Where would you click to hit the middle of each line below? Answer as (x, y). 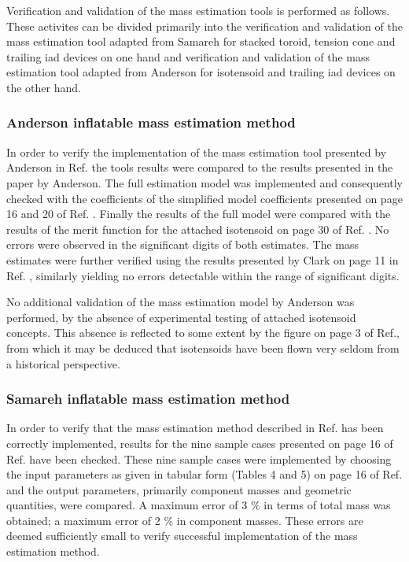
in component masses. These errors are (270, 520)
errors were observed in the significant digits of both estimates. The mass (182, 244)
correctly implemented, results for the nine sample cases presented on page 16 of (200, 443)
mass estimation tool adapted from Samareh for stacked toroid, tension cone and (201, 41)
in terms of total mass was (327, 505)
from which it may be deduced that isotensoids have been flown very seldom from (203, 348)
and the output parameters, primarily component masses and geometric (179, 489)
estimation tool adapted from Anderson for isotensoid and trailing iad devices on (201, 72)
